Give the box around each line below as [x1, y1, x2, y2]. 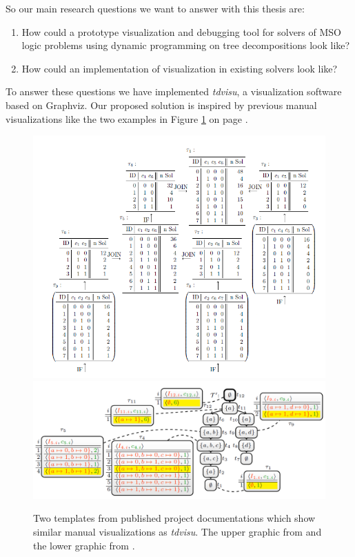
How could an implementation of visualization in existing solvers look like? [21, 61, 338, 75]
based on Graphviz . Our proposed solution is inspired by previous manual [6, 97, 317, 112]
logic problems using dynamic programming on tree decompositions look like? [21, 38, 350, 52]
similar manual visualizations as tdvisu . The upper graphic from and [33, 525, 322, 539]
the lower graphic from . [33, 538, 135, 552]
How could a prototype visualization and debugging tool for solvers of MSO [21, 24, 341, 39]
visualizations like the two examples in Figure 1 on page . [6, 111, 248, 126]
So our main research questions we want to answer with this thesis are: [6, 1, 305, 15]
